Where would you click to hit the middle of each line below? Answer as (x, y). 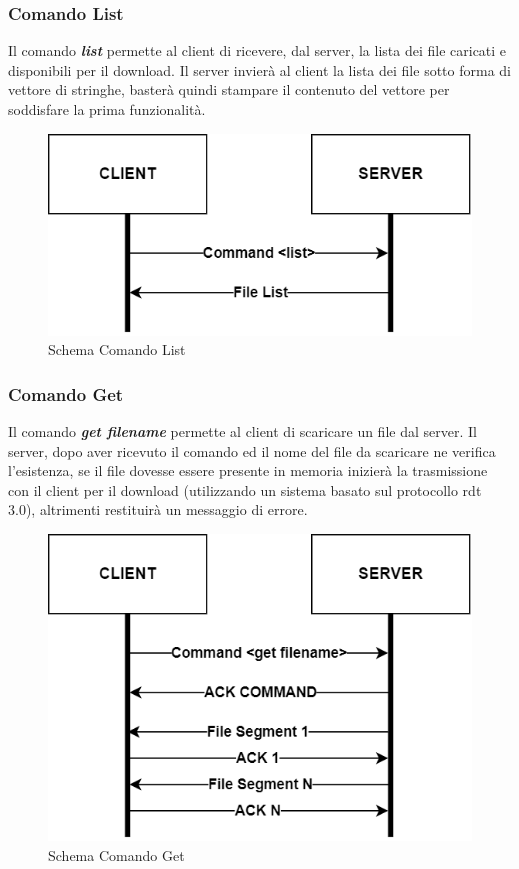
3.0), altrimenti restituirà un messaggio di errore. (158, 509)
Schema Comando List (117, 349)
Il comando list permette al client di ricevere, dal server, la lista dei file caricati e (257, 50)
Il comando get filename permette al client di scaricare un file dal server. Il (242, 430)
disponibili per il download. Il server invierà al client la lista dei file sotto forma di (259, 69)
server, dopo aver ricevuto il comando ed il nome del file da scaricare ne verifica (252, 450)
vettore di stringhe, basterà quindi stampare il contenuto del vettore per (229, 89)
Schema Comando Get (116, 854)
